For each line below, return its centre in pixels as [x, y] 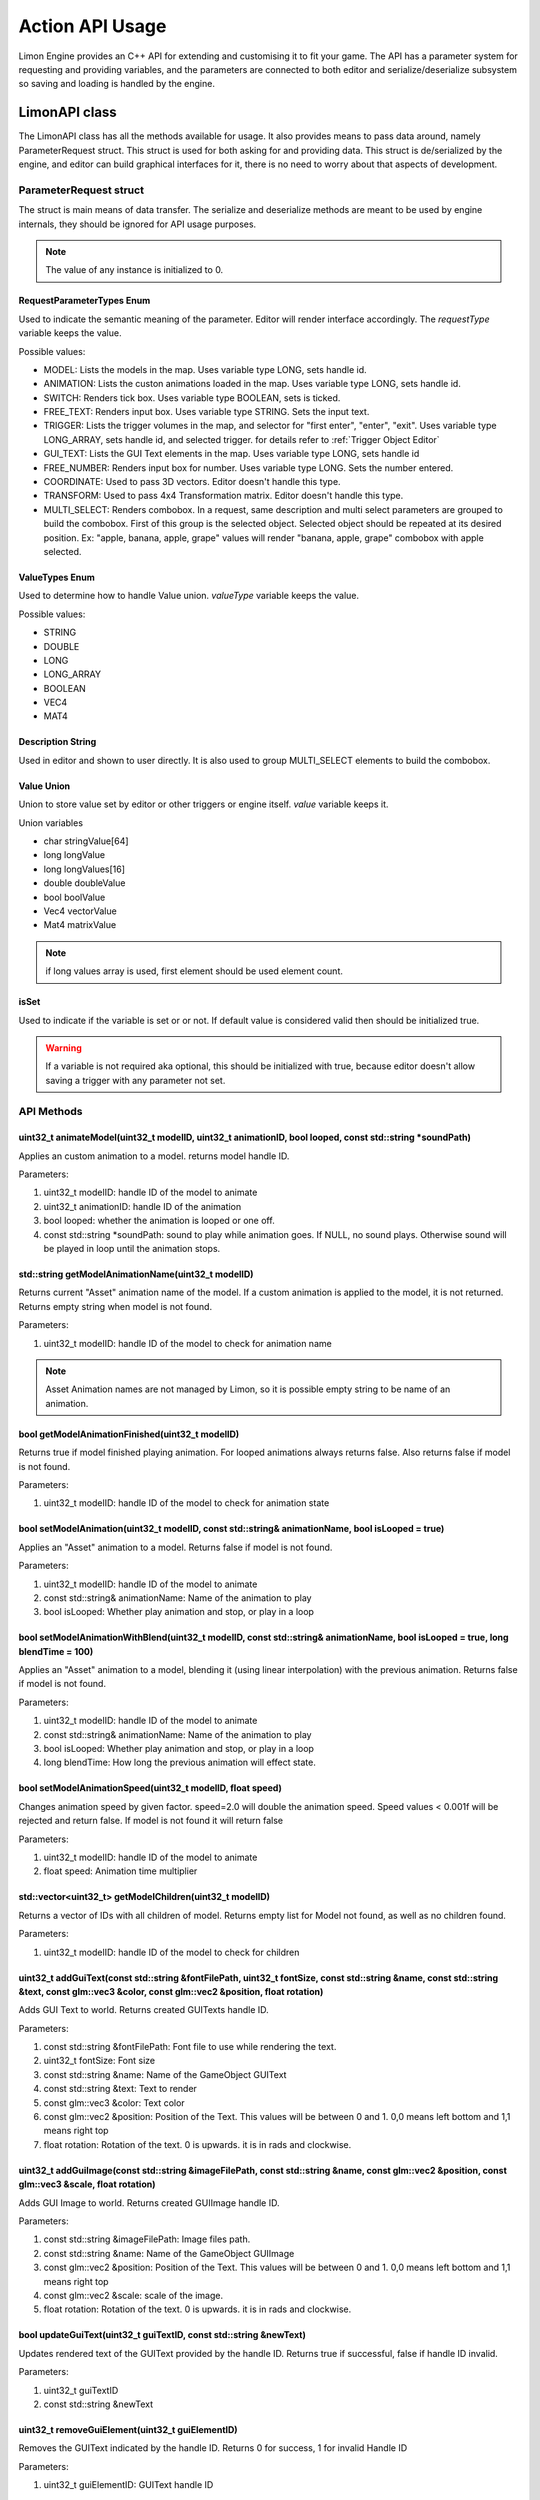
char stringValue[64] [86, 841]
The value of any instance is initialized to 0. [134, 270]
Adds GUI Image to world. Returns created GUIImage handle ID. [149, 2202]
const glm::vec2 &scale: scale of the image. [133, 2295]
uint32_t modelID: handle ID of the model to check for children [171, 1952]
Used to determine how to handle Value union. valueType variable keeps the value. [189, 596]
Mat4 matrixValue [80, 925]
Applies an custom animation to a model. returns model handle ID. [154, 1156]
